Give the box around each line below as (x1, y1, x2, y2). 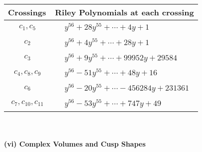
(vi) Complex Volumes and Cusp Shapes (4, 139, 146, 149)
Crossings (8, 6, 46, 18)
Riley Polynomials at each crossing (55, 6, 194, 18)
